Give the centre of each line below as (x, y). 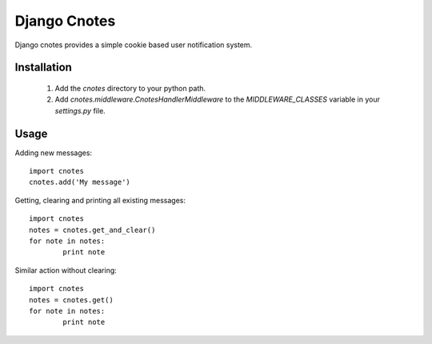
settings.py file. (80, 110)
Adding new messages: (53, 153)
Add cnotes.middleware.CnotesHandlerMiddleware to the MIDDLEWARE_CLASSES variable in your (217, 99)
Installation (43, 68)
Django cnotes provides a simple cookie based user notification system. (134, 45)
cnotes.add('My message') (80, 182)
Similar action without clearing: (66, 270)
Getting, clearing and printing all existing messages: (100, 200)
